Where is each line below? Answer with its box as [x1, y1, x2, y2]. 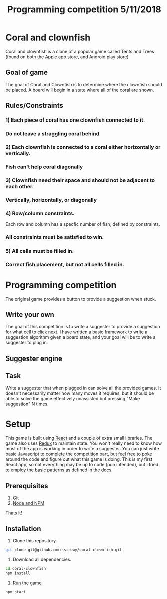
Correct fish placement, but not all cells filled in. [5, 261, 124, 268]
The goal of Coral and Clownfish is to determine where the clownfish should [5, 81, 162, 87]
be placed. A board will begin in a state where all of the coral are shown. [5, 87, 154, 93]
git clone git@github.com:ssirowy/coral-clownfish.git [5, 547, 122, 553]
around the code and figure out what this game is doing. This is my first [5, 456, 153, 462]
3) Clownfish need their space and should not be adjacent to [5, 177, 155, 184]
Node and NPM [12, 500, 45, 506]
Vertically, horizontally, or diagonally [5, 196, 97, 203]
